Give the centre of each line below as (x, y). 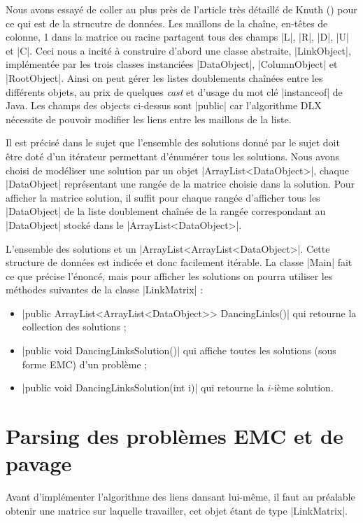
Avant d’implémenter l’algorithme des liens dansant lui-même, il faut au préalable (180, 497)
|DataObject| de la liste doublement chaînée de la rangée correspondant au (166, 211)
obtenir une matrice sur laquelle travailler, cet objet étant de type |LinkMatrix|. (177, 510)
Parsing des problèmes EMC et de (175, 436)
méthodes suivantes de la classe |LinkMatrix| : (105, 290)
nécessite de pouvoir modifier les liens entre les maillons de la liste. (149, 119)
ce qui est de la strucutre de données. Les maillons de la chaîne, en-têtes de (167, 23)
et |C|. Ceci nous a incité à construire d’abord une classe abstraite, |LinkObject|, (178, 50)
